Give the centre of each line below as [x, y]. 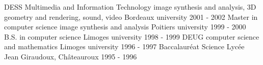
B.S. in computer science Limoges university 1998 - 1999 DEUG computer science [132, 36]
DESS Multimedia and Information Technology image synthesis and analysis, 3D [130, 7]
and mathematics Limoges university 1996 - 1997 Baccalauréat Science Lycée [124, 46]
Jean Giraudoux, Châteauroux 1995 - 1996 [71, 56]
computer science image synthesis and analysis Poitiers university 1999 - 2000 [125, 27]
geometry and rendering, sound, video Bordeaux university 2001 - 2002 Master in [131, 17]
